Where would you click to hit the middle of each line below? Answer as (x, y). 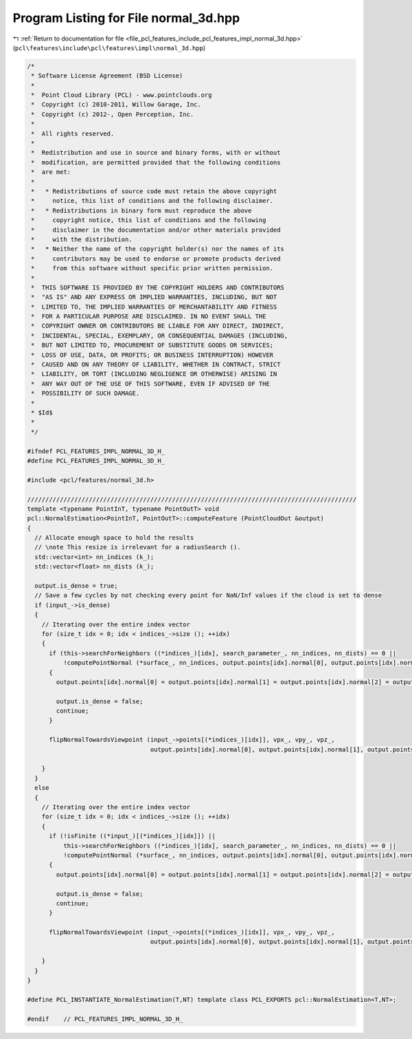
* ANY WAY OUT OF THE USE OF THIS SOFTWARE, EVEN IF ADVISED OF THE (151, 384)
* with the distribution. (82, 239)
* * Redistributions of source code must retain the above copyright (154, 192)
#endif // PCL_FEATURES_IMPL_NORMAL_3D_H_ (105, 1019)
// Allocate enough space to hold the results (114, 538)
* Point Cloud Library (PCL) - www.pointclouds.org (122, 95)
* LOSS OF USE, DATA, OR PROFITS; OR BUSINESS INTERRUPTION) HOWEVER (152, 355)
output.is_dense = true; (76, 586)
